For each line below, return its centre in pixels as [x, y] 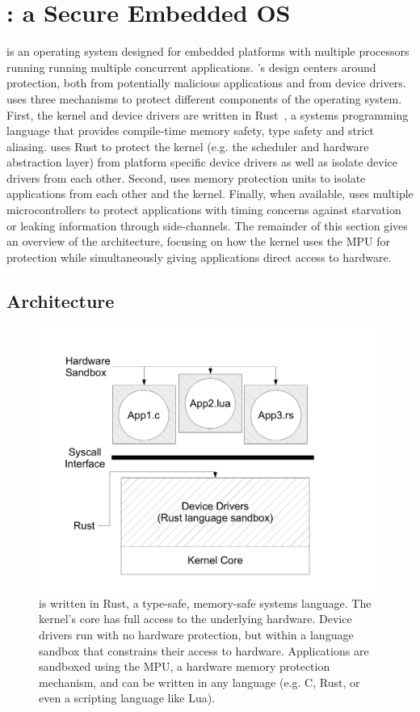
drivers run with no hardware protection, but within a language [196, 634]
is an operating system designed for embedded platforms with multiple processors [208, 51]
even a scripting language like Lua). [127, 698]
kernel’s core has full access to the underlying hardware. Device [195, 619]
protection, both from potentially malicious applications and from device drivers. [206, 83]
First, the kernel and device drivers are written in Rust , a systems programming [208, 114]
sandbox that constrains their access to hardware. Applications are [204, 650]
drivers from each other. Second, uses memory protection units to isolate [186, 177]
